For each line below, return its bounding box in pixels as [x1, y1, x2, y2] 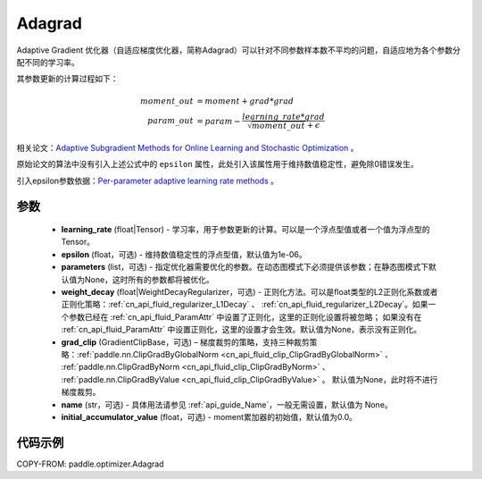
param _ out [147, 116, 194, 126]
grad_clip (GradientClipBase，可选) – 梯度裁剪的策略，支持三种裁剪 [61, 336, 310, 348]
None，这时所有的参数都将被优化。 [84, 273, 214, 285]
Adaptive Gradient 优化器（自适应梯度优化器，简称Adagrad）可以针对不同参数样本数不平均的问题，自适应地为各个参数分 [16, 45, 461, 55]
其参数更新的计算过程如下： [16, 73, 119, 84]
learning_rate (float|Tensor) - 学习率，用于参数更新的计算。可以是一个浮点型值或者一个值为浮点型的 [61, 224, 430, 235]
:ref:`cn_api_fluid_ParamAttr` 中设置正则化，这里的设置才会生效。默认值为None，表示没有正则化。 [61, 324, 422, 335]
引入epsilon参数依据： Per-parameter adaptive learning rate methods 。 [16, 175, 278, 186]
